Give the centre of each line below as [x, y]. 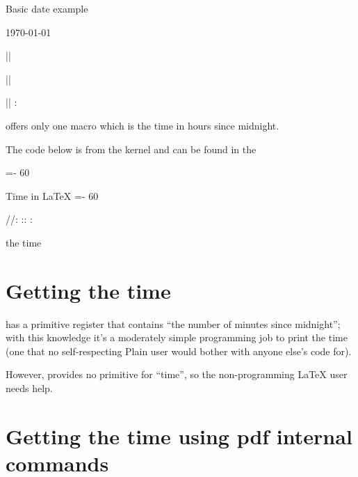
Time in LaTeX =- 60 [52, 195]
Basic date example [47, 8]
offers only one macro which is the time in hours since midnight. [143, 125]
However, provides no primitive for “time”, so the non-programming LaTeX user [177, 374]
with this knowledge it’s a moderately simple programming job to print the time [177, 337]
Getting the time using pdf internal [179, 436]
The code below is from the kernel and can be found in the [131, 149]
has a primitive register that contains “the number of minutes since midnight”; [173, 323]
